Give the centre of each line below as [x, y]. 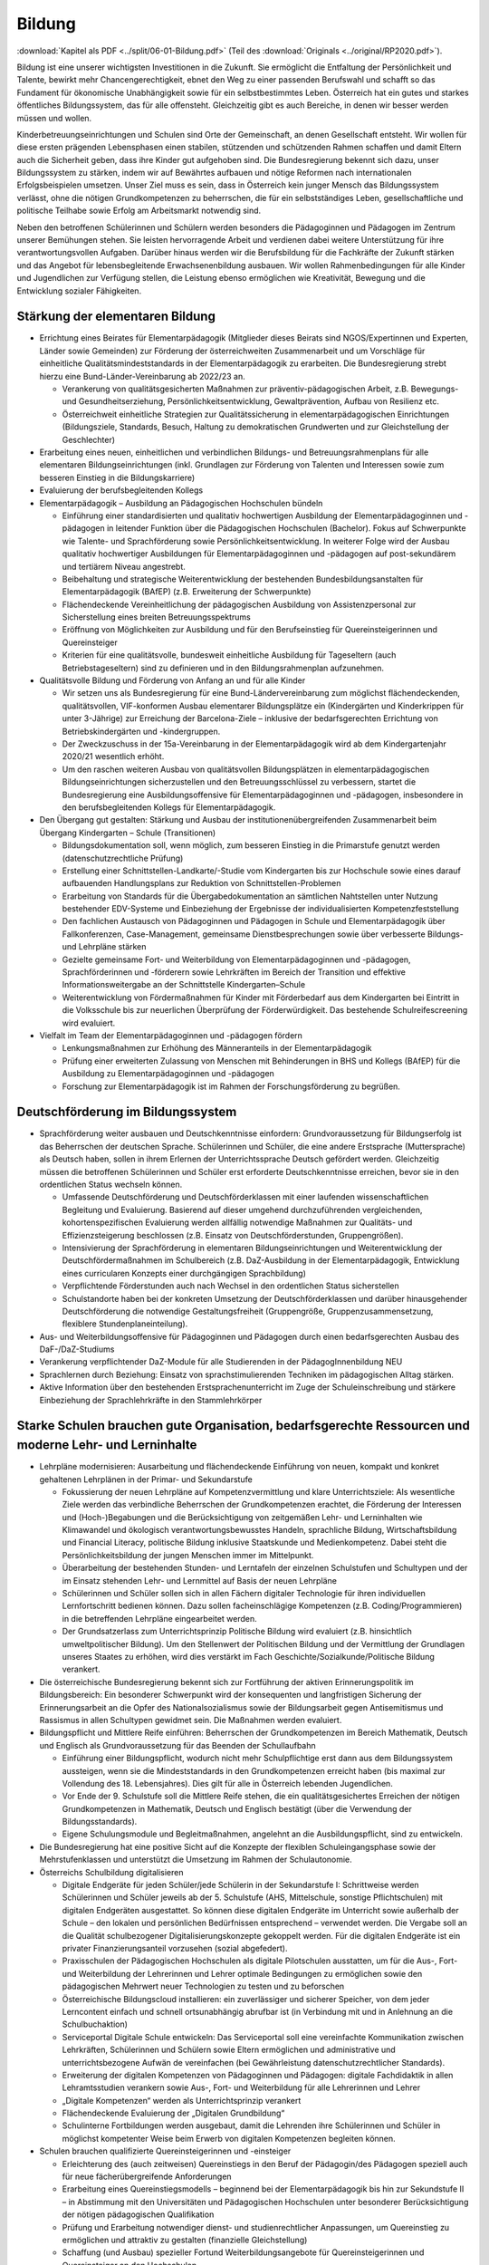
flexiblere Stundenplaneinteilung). [125, 1324]
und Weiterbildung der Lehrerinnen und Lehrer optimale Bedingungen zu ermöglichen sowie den [242, 1973]
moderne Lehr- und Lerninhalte [107, 1445]
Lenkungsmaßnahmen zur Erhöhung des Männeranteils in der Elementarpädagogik [217, 1048]
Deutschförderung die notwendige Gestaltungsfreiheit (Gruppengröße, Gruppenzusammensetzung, [248, 1311]
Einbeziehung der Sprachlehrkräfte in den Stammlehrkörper [151, 1400]
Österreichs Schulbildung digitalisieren [111, 1872]
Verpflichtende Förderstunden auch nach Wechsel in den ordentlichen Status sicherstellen [231, 1286]
